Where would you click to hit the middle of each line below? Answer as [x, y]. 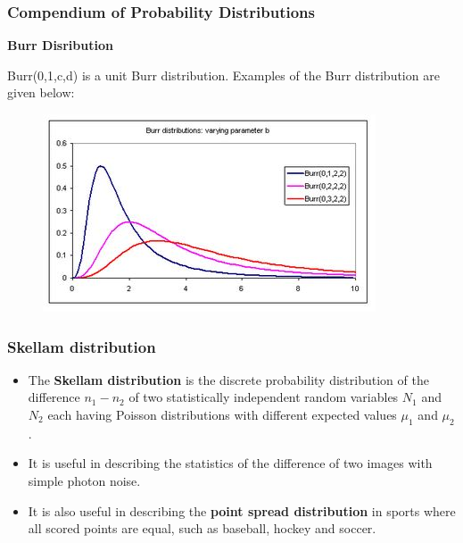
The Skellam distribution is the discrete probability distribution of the [228, 379]
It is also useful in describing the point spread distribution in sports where [242, 510]
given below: [41, 92]
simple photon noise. [84, 480]
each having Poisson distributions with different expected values [222, 414]
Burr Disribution [60, 45]
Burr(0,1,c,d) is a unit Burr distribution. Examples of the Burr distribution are [223, 75]
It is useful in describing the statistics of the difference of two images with [230, 463]
